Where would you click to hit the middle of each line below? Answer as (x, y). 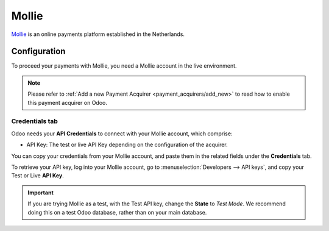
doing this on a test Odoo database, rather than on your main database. (117, 212)
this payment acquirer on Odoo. (68, 102)
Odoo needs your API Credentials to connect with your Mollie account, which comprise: (122, 133)
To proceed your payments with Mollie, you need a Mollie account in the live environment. (124, 66)
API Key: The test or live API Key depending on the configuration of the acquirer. (127, 145)
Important (41, 193)
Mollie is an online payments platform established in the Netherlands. (98, 34)
